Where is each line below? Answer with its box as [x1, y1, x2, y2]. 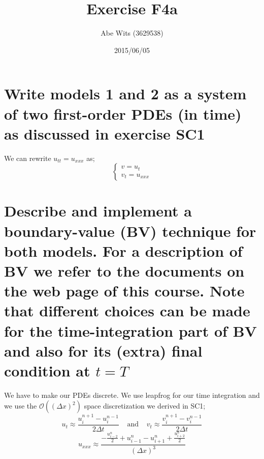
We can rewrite [4, 152, 51, 163]
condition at [4, 360, 90, 381]
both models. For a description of [4, 240, 243, 261]
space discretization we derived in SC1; [84, 400, 206, 411]
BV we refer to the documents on [4, 260, 245, 281]
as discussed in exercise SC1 [4, 123, 205, 144]
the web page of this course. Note [4, 280, 245, 301]
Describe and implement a [4, 200, 192, 221]
